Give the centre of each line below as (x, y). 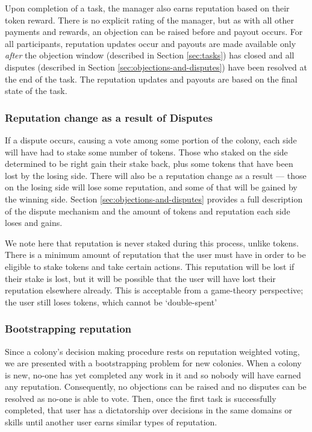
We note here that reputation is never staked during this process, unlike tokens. (152, 243)
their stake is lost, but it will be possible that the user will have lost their (140, 278)
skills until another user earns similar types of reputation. (111, 422)
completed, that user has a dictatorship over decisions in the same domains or (149, 410)
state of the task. (36, 91)
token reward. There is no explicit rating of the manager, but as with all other (149, 20)
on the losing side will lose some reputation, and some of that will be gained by (151, 187)
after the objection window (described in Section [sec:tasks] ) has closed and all (150, 55)
